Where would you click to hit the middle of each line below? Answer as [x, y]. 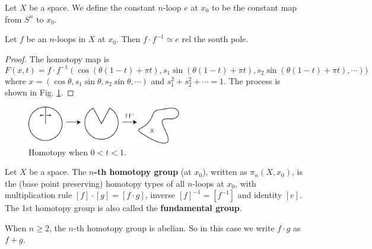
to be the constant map [254, 7]
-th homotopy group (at [143, 172]
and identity [260, 195]
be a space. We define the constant [92, 7]
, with [246, 183]
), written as [225, 172]
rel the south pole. [215, 39]
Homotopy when [58, 151]
